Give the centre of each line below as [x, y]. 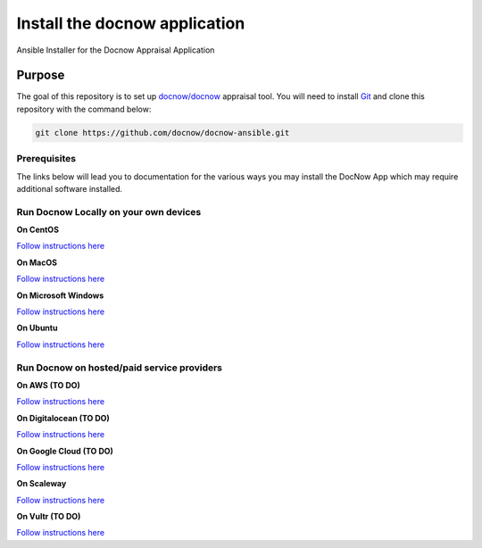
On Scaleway [42, 484]
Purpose [41, 75]
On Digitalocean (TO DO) [63, 418]
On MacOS [37, 262]
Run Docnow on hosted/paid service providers [120, 368]
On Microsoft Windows [60, 295]
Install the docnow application [131, 23]
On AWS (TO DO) [48, 385]
